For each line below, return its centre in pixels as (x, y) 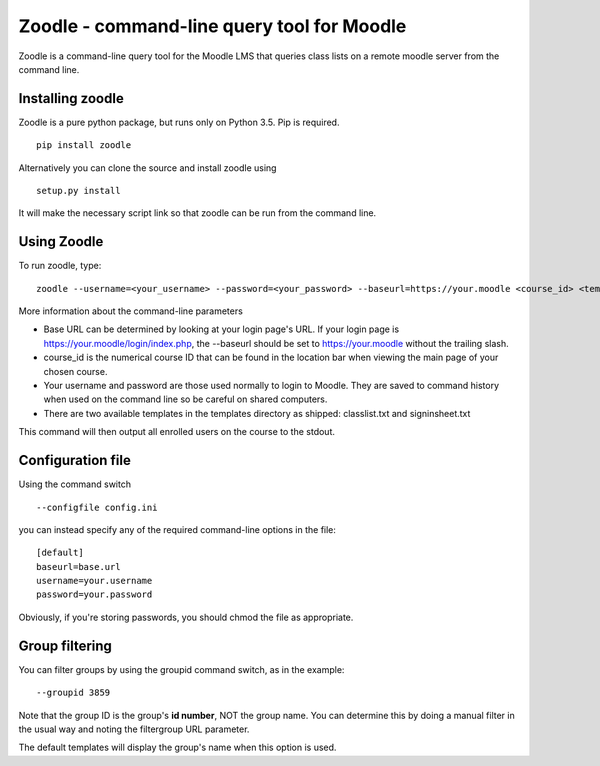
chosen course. (75, 371)
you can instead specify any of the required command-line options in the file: (177, 529)
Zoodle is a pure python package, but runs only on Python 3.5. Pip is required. (179, 122)
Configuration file (75, 460)
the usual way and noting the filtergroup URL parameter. (134, 729)
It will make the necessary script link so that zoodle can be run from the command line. (197, 213)
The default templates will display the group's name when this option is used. (177, 747)
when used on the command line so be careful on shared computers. (185, 399)
